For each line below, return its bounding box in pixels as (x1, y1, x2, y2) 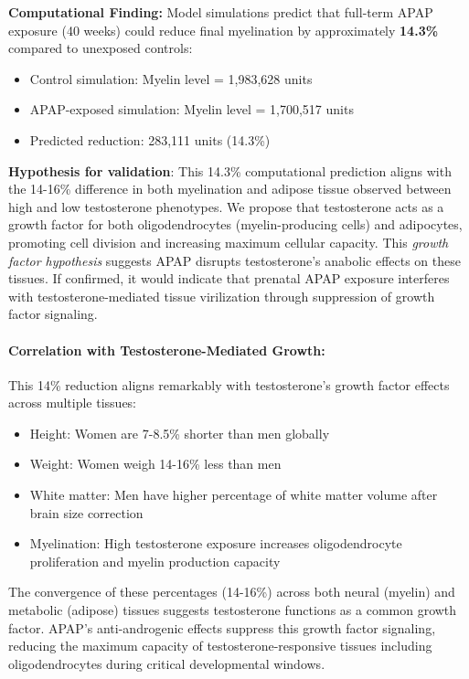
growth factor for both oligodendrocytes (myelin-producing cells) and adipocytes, (8, 215, 463, 234)
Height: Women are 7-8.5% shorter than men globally (29, 423, 330, 442)
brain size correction (29, 503, 144, 522)
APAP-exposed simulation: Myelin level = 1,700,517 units (29, 100, 354, 119)
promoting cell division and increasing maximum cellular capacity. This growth (8, 232, 449, 251)
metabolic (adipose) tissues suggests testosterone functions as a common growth (8, 600, 457, 620)
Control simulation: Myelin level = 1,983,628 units (29, 69, 313, 88)
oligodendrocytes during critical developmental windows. (8, 653, 325, 673)
